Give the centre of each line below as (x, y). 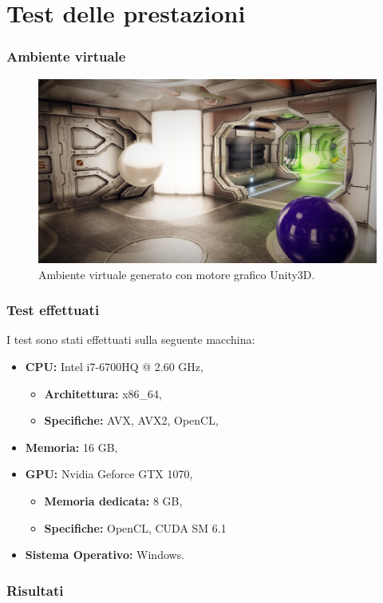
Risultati (35, 590)
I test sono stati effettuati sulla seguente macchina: (131, 339)
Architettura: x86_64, (103, 393)
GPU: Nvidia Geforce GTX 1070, (109, 474)
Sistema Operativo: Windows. (105, 555)
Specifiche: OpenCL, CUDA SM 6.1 (135, 527)
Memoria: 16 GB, (71, 447)
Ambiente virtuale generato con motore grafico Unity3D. (177, 274)
